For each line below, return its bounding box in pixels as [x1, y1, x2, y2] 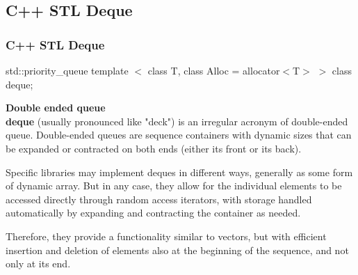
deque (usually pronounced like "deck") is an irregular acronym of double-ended [6, 113, 348, 128]
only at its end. [6, 256, 71, 271]
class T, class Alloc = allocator [147, 63, 280, 77]
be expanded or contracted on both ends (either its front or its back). [6, 141, 302, 155]
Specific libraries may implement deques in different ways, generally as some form [6, 164, 353, 179]
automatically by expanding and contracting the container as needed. [6, 205, 301, 220]
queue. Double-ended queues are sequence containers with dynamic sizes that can [6, 127, 352, 142]
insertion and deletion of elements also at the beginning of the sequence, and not [6, 242, 349, 257]
